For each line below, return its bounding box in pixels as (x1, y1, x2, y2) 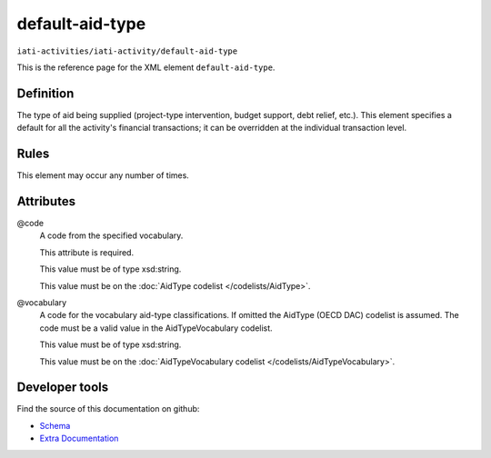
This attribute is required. (39, 246, 135, 258)
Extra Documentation (39, 433, 119, 444)
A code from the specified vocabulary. (39, 230, 184, 241)
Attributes (16, 194, 76, 209)
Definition (16, 85, 75, 101)
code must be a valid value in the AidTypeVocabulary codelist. (39, 323, 273, 334)
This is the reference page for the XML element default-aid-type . (16, 62, 276, 73)
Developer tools (16, 380, 109, 395)
